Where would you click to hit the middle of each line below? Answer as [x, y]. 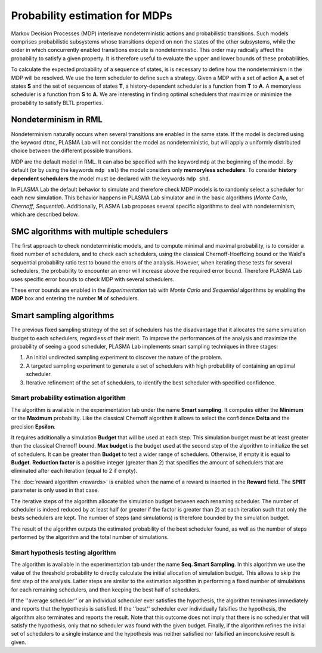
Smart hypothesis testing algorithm [64, 552]
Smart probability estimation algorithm [69, 398]
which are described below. [45, 214]
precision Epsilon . [33, 426]
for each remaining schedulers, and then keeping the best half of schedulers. [106, 589]
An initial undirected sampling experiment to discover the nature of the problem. [124, 358]
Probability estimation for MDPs [92, 16]
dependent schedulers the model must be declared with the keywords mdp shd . [111, 178]
